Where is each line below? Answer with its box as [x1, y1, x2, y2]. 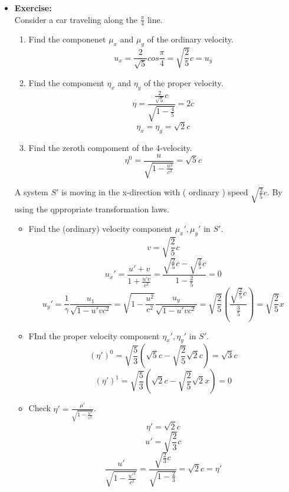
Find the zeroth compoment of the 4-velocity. [28, 142, 192, 154]
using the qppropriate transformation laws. [14, 202, 169, 215]
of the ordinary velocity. [147, 33, 234, 45]
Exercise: [14, 2, 52, 14]
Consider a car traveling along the [14, 13, 138, 25]
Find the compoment [28, 76, 104, 88]
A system [14, 186, 48, 198]
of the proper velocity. [143, 76, 224, 88]
